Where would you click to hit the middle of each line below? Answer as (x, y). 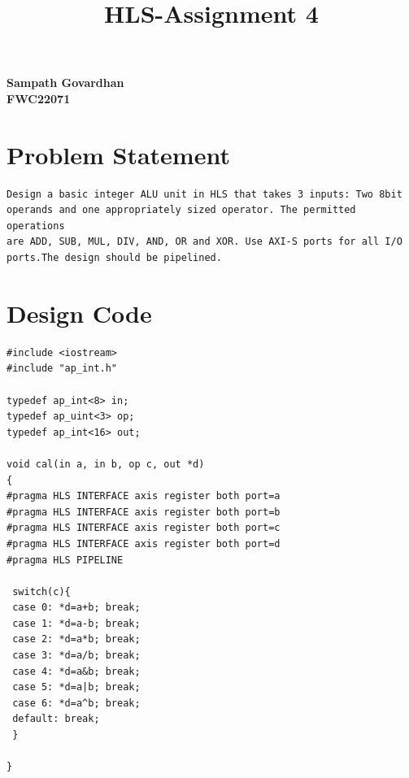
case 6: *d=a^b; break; (76, 703)
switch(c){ (41, 591)
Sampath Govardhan (65, 83)
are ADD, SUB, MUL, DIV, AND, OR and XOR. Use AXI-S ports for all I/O (204, 242)
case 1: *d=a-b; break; (76, 623)
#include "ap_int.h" (62, 369)
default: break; (56, 719)
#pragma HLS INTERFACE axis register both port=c (144, 528)
